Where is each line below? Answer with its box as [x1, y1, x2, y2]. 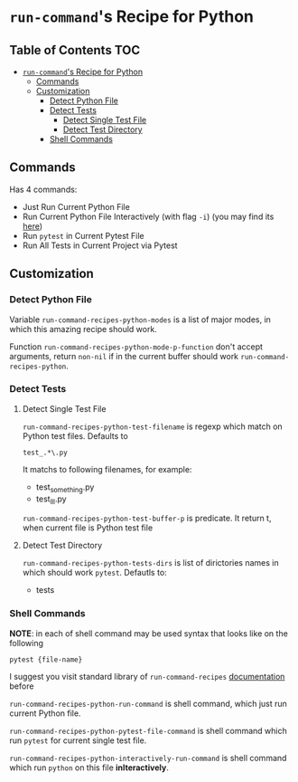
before [9, 681, 34, 691]
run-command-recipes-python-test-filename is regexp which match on [22, 421, 283, 432]
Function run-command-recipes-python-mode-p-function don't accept [9, 341, 264, 352]
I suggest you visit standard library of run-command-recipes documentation [9, 671, 285, 682]
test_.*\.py [22, 448, 68, 457]
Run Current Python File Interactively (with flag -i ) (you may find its [22, 211, 275, 222]
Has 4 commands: [9, 184, 78, 195]
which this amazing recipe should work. [9, 323, 158, 334]
